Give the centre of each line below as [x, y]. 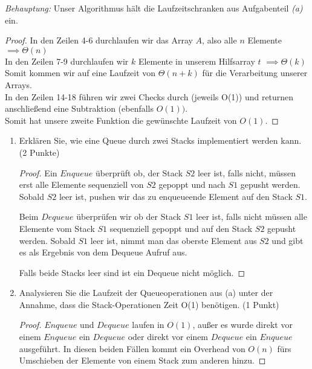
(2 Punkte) [39, 152]
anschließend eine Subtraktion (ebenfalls [80, 108]
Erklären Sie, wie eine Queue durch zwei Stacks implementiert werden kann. [160, 140]
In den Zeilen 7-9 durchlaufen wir [67, 61]
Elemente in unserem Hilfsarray [197, 61]
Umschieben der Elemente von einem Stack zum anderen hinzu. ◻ [142, 360]
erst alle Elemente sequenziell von [81, 184]
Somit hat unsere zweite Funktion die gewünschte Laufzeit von [121, 120]
